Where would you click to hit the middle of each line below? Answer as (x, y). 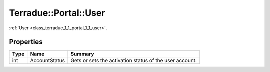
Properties (26, 42)
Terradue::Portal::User (57, 13)
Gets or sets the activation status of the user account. (134, 61)
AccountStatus (47, 61)
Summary (82, 54)
